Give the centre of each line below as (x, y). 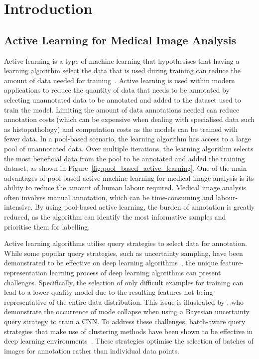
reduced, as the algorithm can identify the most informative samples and (115, 217)
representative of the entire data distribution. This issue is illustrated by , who (124, 301)
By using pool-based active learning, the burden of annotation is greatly (145, 207)
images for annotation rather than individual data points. (92, 350)
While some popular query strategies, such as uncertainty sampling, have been (124, 253)
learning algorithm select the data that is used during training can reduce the (122, 70)
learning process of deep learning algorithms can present (135, 273)
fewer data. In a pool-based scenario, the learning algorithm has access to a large (128, 139)
